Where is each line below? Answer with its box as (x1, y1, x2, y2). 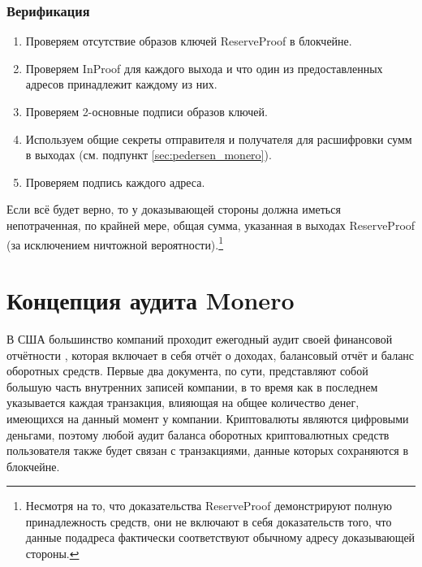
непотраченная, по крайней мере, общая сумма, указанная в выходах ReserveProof (6, 216, 416, 233)
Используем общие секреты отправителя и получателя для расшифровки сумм (25, 130, 412, 147)
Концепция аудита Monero (6, 283, 295, 316)
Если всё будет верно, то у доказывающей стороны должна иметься (6, 201, 341, 218)
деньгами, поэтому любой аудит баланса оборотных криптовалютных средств (6, 426, 390, 443)
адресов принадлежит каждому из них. (25, 76, 217, 93)
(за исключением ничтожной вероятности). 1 (6, 233, 224, 253)
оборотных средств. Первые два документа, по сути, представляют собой (6, 362, 368, 379)
